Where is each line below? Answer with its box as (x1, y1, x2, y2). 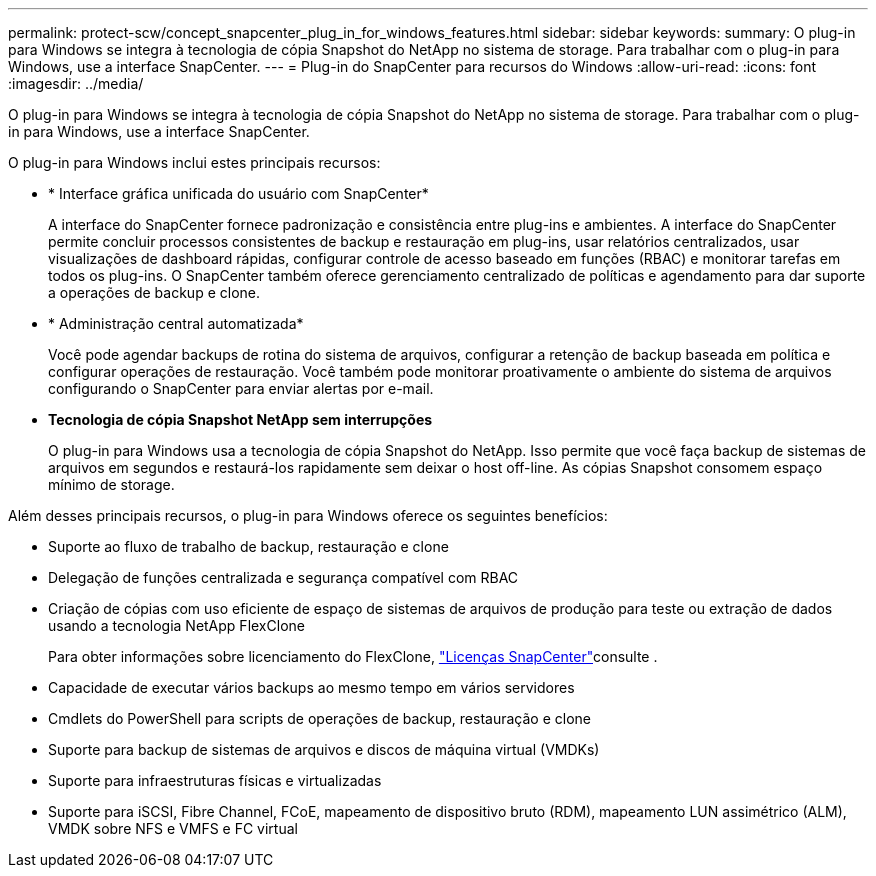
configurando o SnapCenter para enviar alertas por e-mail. (48, 380, 434, 397)
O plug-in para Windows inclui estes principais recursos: (8, 154, 381, 171)
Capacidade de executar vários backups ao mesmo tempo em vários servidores (48, 679, 575, 696)
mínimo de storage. (48, 476, 175, 493)
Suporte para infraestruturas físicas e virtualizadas (48, 772, 382, 789)
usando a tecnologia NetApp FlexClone (48, 617, 305, 634)
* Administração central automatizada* (48, 315, 304, 332)
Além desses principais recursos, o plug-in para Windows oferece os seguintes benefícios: (8, 507, 608, 524)
